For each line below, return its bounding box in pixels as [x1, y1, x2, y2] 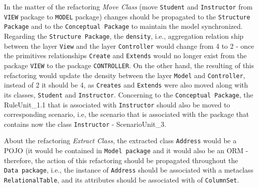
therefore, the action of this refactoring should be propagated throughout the [4, 155, 238, 165]
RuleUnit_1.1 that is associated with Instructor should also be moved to [4, 99, 230, 109]
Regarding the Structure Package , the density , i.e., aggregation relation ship [4, 30, 244, 41]
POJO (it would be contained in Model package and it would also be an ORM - [4, 145, 248, 156]
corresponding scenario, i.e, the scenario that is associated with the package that [4, 109, 249, 119]
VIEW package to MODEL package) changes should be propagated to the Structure [4, 11, 251, 21]
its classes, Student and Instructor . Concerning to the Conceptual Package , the [4, 89, 254, 99]
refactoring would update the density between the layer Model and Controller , [4, 70, 246, 80]
